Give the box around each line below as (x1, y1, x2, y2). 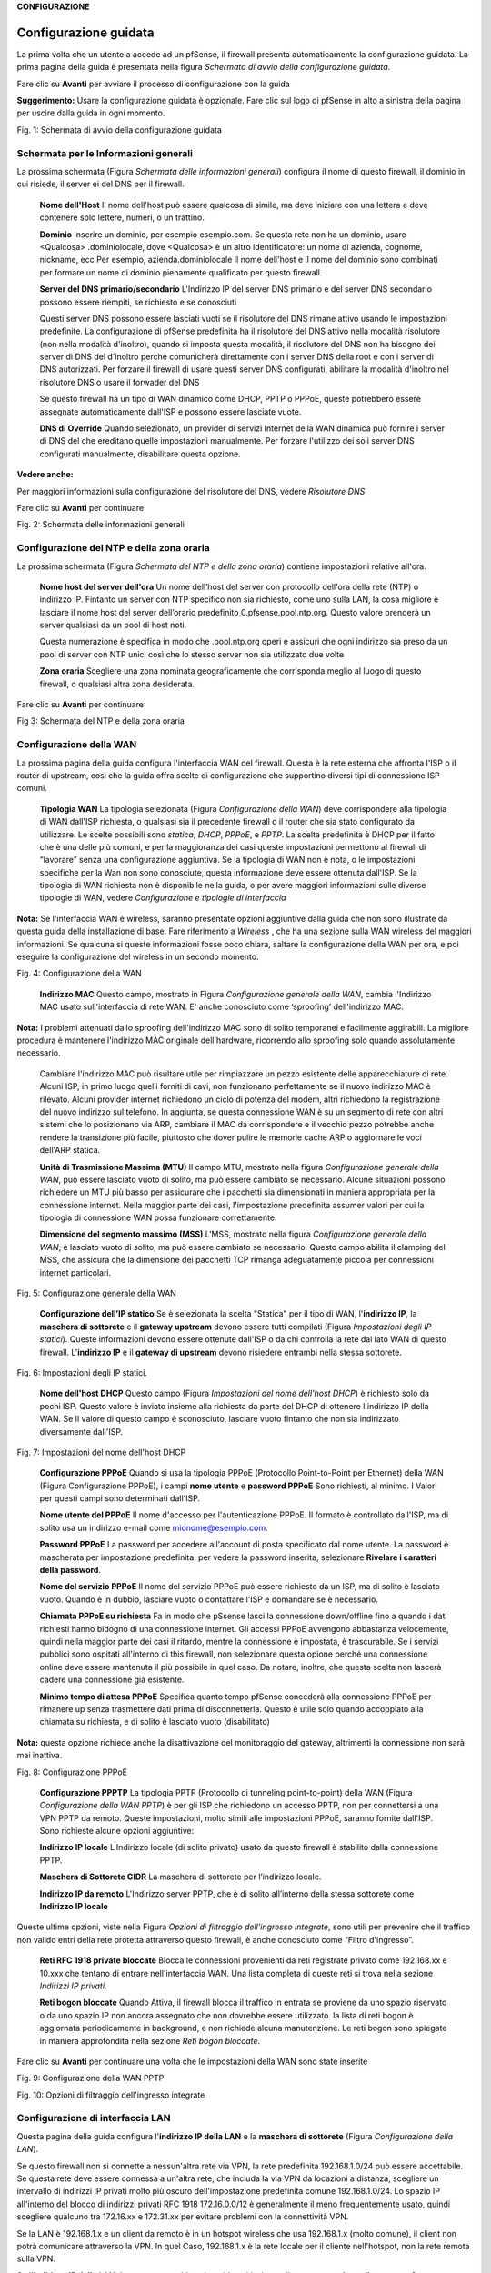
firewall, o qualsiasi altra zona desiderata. (39, 678, 195, 689)
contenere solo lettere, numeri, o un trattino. (39, 212, 205, 223)
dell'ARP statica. (39, 1145, 101, 1156)
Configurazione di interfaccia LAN (16, 2112, 171, 2125)
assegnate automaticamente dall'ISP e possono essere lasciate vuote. (39, 406, 302, 417)
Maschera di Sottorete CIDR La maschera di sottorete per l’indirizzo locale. (39, 1871, 322, 1882)
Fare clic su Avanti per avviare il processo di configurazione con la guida (16, 78, 290, 89)
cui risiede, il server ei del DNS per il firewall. (16, 178, 185, 190)
